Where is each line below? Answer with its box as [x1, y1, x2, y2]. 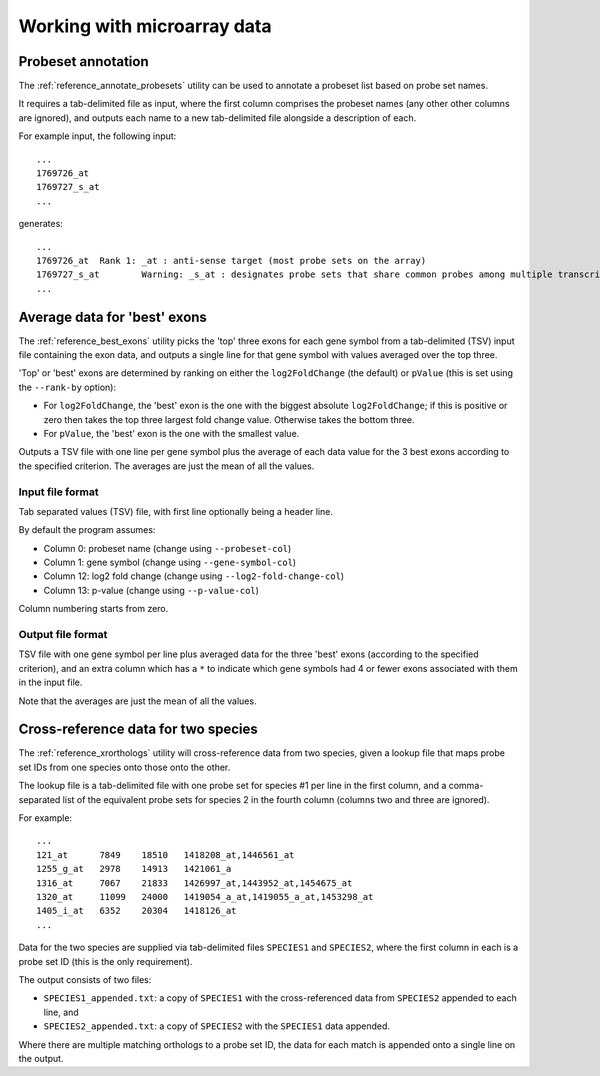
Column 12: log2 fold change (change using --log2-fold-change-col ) [43, 570, 345, 582]
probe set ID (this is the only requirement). [18, 955, 193, 967]
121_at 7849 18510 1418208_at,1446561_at [36, 849, 295, 860]
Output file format [18, 628, 108, 642]
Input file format [18, 485, 99, 499]
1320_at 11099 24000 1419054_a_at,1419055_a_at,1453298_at [36, 891, 374, 902]
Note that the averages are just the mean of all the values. [18, 695, 257, 707]
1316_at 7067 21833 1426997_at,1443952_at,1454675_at [36, 877, 353, 889]
